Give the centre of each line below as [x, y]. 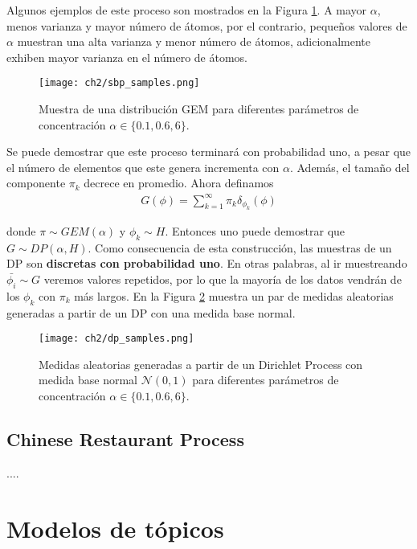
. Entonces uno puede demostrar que [255, 230]
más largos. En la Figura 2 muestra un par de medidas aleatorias [234, 295]
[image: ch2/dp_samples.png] [117, 339]
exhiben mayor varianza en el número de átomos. [127, 57]
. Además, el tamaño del [350, 167]
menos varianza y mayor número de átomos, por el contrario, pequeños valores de [207, 25]
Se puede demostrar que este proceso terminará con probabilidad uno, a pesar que [209, 152]
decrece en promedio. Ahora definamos [179, 183]
